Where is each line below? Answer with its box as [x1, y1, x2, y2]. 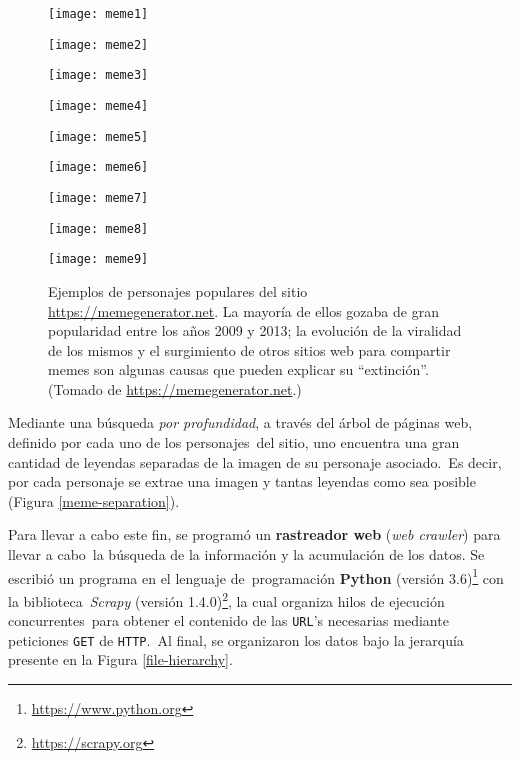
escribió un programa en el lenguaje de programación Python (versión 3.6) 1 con [8, 564, 504, 588]
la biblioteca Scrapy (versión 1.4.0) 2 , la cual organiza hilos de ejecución [8, 587, 445, 611]
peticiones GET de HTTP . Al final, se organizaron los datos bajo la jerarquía [8, 629, 464, 650]
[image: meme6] [48, 160, 149, 175]
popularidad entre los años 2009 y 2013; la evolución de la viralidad [48, 320, 462, 341]
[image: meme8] [48, 221, 149, 236]
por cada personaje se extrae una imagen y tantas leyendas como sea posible [8, 471, 476, 492]
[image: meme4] [48, 98, 149, 113]
